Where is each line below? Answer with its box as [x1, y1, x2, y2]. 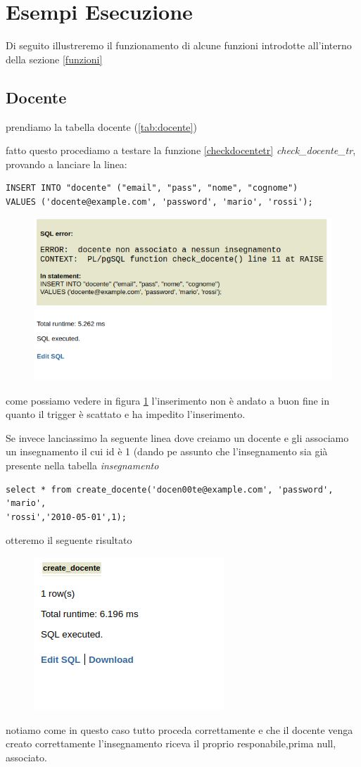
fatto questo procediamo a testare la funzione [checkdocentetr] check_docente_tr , [6, 143, 356, 158]
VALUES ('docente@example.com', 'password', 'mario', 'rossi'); [6, 196, 313, 207]
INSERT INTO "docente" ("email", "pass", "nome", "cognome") [6, 183, 298, 194]
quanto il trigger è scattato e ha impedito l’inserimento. [6, 407, 246, 421]
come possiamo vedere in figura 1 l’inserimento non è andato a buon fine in [6, 393, 330, 407]
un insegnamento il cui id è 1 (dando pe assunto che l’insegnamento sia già [6, 444, 328, 459]
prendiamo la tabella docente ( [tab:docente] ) [6, 119, 197, 134]
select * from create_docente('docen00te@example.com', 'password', [6, 484, 334, 495]
